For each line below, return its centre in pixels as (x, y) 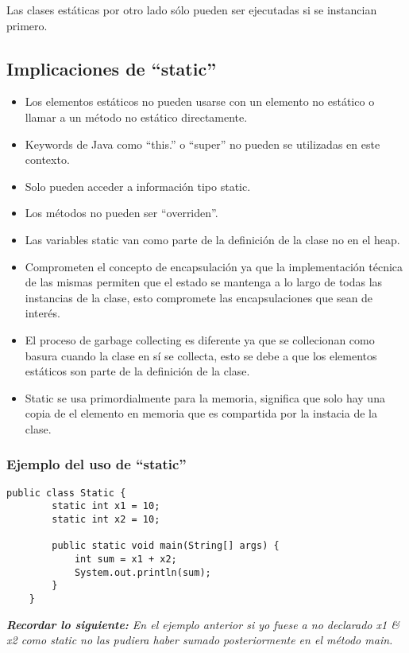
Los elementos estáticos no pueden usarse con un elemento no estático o (200, 101)
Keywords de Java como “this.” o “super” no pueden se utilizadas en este (203, 144)
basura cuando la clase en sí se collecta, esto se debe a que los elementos (201, 355)
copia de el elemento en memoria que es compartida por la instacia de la (201, 413)
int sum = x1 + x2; (125, 559)
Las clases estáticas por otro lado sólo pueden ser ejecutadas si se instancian (192, 10)
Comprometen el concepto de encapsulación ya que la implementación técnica (214, 266)
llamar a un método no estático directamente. (136, 117)
